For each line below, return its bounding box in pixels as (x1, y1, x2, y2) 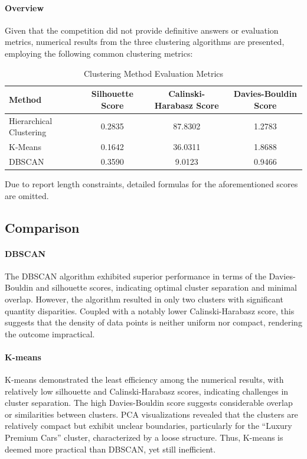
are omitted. (5, 189, 49, 201)
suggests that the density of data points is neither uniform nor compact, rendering (5, 316, 302, 328)
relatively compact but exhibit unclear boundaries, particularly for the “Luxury (5, 419, 292, 432)
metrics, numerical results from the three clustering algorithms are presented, (5, 35, 285, 48)
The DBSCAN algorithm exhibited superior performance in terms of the (5, 269, 266, 282)
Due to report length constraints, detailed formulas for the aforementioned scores (5, 177, 298, 190)
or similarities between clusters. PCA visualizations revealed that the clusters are (5, 408, 298, 420)
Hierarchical (9, 114, 53, 126)
